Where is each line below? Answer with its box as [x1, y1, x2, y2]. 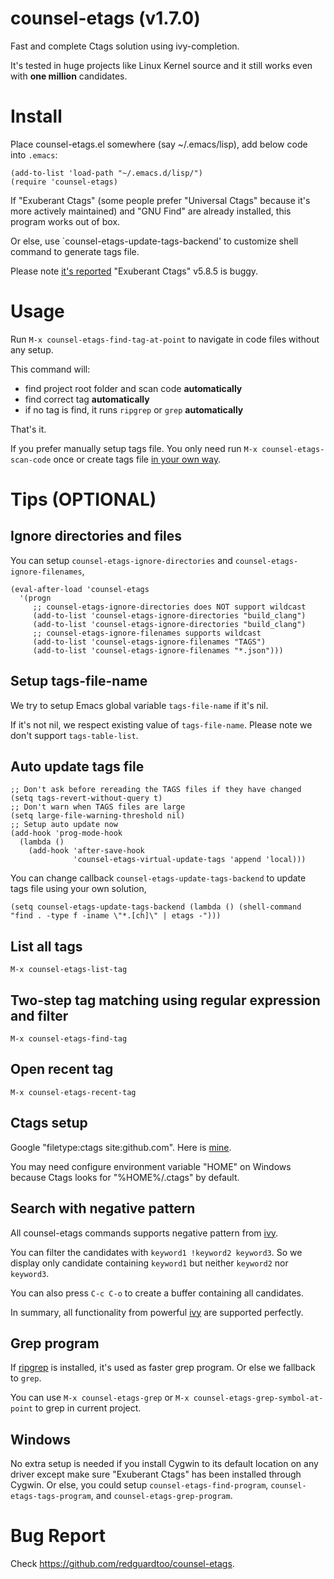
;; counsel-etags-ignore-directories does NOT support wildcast [32, 602, 307, 612]
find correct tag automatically [24, 393, 150, 405]
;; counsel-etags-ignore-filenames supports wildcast [32, 628, 262, 638]
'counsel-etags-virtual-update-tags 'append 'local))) [73, 855, 307, 865]
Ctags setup [10, 1115, 88, 1132]
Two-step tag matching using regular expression [10, 992, 321, 1009]
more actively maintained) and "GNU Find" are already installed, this [10, 205, 292, 217]
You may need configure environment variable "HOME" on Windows [10, 1160, 292, 1172]
